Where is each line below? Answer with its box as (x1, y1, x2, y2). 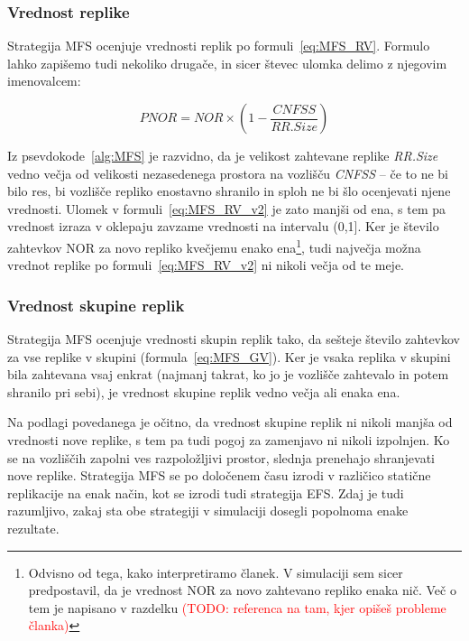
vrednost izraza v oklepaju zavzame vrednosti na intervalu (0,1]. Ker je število (7, 217, 439, 236)
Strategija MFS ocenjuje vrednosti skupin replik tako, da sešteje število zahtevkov (7, 330, 460, 348)
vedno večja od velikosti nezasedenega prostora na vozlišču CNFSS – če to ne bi (7, 163, 448, 182)
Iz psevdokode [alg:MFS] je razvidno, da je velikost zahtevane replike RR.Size (7, 146, 438, 164)
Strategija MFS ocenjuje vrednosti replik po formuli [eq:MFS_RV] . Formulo (7, 36, 430, 55)
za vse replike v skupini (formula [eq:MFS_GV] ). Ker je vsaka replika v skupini (7, 347, 451, 366)
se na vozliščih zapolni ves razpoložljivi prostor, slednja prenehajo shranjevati (7, 448, 435, 467)
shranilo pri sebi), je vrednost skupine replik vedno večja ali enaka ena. (7, 382, 400, 401)
